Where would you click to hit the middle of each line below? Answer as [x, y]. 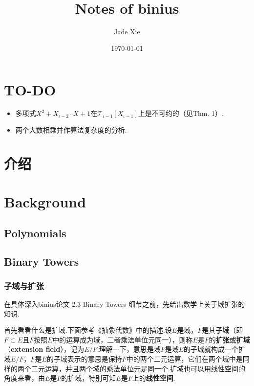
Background [45, 202]
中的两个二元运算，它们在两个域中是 [184, 358]
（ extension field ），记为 [44, 349]
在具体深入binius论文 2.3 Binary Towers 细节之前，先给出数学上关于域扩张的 [125, 304]
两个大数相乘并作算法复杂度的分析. [71, 129]
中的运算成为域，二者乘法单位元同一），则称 [123, 339]
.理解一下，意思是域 [129, 349]
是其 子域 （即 [222, 330]
